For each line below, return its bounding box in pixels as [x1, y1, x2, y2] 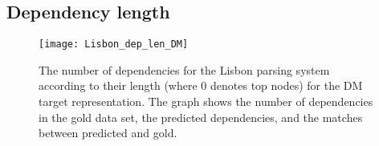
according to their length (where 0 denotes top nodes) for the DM [39, 77, 363, 94]
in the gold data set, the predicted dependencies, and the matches [39, 108, 363, 125]
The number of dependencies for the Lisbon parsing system [39, 61, 330, 78]
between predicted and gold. [39, 124, 177, 141]
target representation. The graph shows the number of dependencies [39, 93, 373, 110]
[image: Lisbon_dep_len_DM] [39, 39, 189, 51]
